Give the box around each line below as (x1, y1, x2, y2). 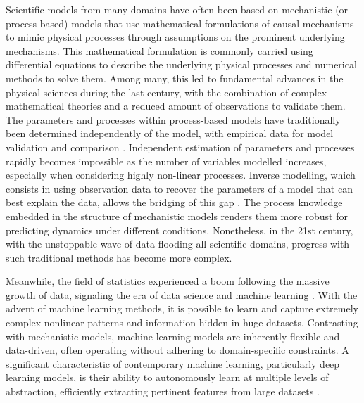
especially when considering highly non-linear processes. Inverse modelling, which (6, 167, 356, 182)
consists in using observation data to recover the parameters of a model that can (6, 181, 353, 196)
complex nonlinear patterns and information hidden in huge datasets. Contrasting (6, 315, 358, 330)
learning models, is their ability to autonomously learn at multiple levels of (6, 370, 329, 385)
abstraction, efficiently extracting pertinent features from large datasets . (6, 384, 320, 399)
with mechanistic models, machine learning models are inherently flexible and (6, 328, 340, 343)
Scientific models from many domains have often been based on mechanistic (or (6, 2, 349, 16)
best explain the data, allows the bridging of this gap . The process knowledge (6, 195, 343, 210)
